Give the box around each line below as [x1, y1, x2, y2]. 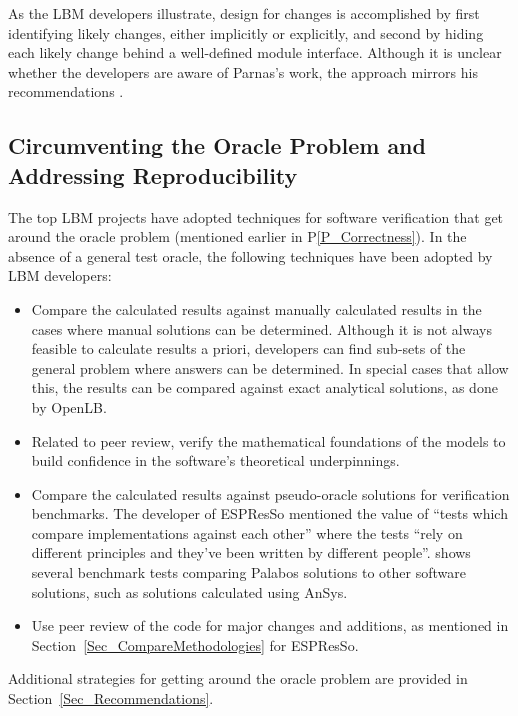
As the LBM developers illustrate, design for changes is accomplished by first [8, 3, 480, 23]
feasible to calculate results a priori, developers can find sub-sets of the [31, 338, 466, 359]
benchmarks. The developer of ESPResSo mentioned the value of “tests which [31, 503, 508, 524]
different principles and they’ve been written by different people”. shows [31, 542, 471, 563]
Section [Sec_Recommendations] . [8, 688, 214, 709]
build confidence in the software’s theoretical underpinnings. [31, 450, 400, 471]
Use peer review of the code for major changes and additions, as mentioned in [31, 615, 509, 636]
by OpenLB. [31, 396, 107, 417]
